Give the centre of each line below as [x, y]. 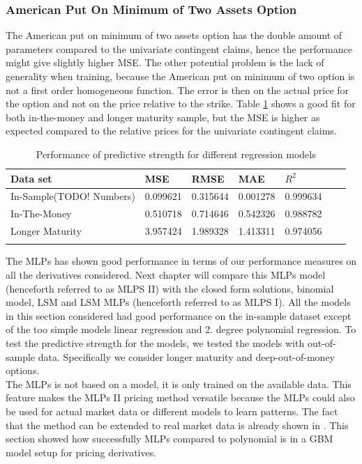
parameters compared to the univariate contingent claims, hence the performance [179, 48]
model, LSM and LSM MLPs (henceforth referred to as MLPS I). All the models [178, 302]
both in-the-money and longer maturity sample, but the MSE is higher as [163, 117]
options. [23, 370]
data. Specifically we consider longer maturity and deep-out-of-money [186, 356]
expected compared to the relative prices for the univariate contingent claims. [171, 131]
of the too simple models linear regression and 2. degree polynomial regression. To [181, 329]
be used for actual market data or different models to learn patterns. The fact [172, 411]
